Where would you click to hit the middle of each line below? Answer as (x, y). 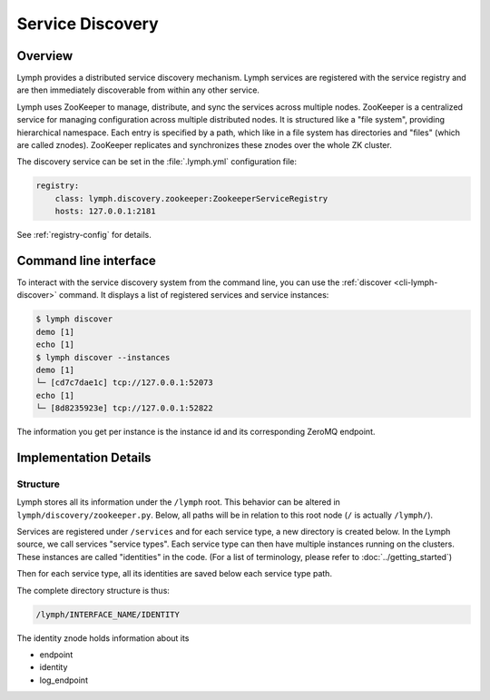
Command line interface (86, 260)
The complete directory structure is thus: (93, 590)
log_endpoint (64, 680)
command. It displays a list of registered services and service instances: (194, 295)
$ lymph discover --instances (103, 357)
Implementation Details (84, 457)
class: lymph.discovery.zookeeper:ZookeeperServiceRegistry (191, 198)
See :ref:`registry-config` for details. (84, 235)
